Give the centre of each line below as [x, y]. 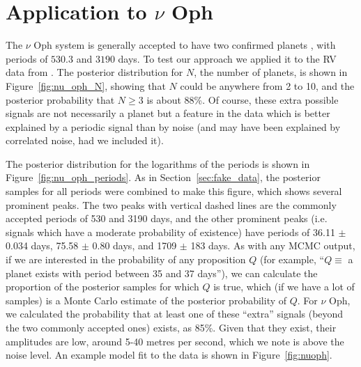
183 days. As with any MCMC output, [273, 245]
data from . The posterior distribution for [94, 72]
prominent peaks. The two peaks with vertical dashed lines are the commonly [171, 204]
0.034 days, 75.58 [42, 245]
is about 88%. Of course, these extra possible [243, 99]
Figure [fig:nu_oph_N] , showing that [86, 85]
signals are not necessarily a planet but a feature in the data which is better [168, 113]
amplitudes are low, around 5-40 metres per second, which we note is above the [175, 341]
